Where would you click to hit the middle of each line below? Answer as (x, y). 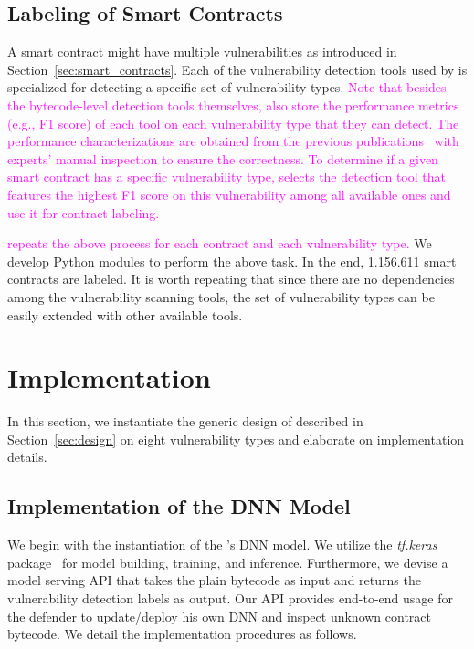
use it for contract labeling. (84, 212)
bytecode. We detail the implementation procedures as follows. (182, 634)
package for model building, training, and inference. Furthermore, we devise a (228, 562)
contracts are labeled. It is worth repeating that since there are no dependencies (231, 279)
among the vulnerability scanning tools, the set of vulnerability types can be (221, 296)
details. (27, 457)
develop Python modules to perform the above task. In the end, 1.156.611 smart (232, 261)
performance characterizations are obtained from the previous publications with (233, 141)
